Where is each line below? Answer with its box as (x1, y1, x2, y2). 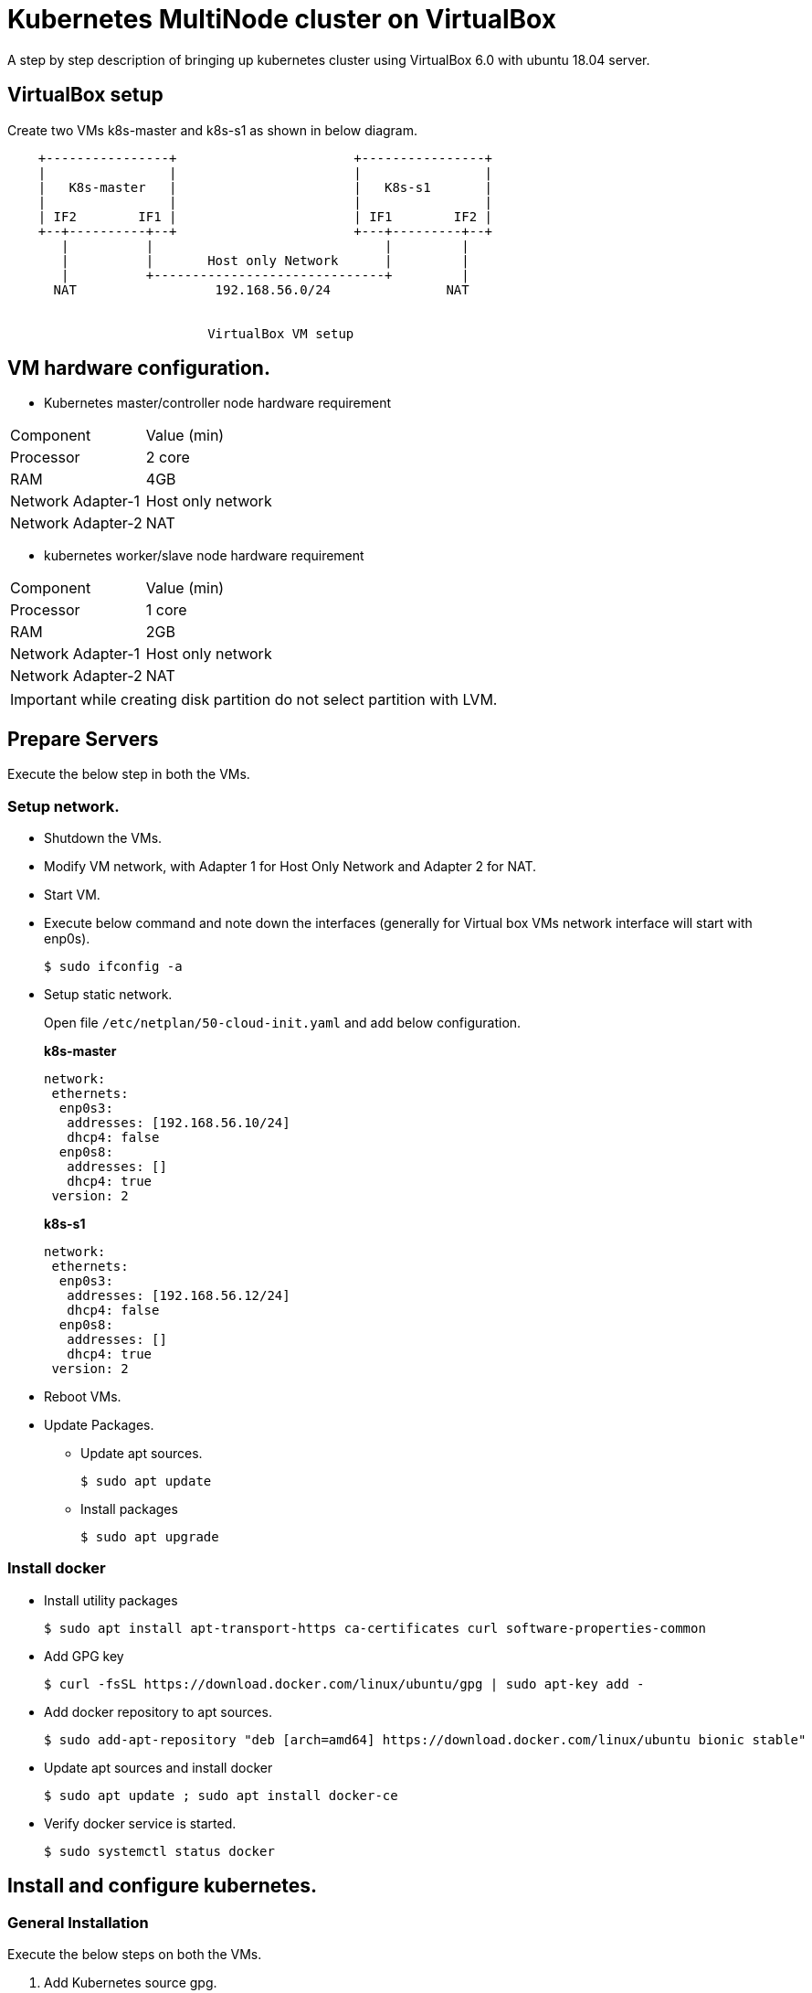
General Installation (7, 1913, 149, 1932)
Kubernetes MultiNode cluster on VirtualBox (7, 4, 556, 35)
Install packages (80, 1501, 178, 1518)
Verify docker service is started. (44, 1815, 237, 1831)
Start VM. (44, 887, 100, 903)
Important (10, 690, 77, 709)
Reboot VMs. (44, 1389, 121, 1405)
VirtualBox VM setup (207, 325, 354, 341)
